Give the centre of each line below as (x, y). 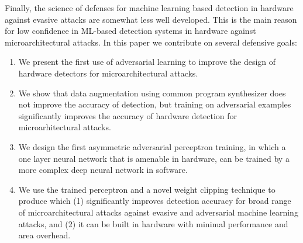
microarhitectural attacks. (65, 127)
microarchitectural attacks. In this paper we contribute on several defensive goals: (151, 42)
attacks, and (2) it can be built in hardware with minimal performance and (153, 223)
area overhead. (44, 235)
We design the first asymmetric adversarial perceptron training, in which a (152, 146)
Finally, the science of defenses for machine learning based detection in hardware (149, 8)
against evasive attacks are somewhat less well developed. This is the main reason (151, 19)
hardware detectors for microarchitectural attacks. (108, 73)
